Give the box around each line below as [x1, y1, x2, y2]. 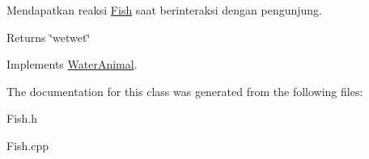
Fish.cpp [6, 136, 49, 153]
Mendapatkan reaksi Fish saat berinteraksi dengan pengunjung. [6, 2, 322, 18]
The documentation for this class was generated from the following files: [6, 82, 363, 99]
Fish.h [6, 110, 38, 127]
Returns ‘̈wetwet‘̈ [6, 28, 91, 45]
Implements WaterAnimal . [6, 56, 138, 73]
